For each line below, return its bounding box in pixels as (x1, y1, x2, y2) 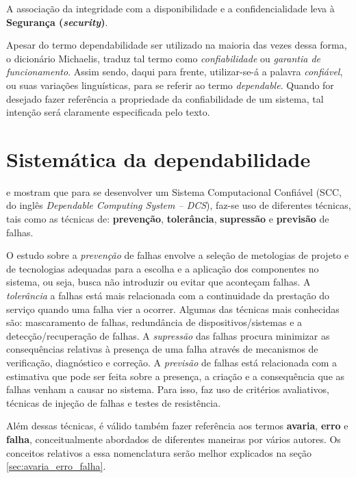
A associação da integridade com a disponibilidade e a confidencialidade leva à (6, 1, 335, 15)
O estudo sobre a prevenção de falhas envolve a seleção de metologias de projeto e (6, 248, 349, 262)
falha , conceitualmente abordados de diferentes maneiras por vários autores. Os (6, 431, 341, 446)
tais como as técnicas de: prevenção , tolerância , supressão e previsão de (6, 212, 329, 226)
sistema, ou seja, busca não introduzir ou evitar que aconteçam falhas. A (6, 275, 311, 289)
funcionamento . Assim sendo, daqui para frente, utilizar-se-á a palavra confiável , (6, 64, 343, 79)
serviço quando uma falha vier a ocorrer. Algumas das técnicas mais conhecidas (6, 301, 340, 316)
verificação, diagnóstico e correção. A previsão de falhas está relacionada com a (6, 355, 338, 369)
